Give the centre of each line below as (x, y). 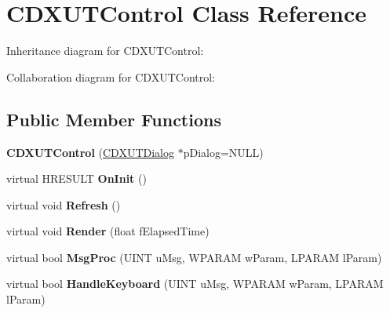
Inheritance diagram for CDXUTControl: (105, 51)
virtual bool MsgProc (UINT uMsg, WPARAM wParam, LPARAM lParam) (194, 257)
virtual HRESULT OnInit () (77, 178)
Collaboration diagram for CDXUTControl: (111, 76)
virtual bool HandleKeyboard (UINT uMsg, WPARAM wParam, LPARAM (195, 284)
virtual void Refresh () (64, 204)
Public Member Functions (114, 119)
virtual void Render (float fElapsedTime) (108, 231)
